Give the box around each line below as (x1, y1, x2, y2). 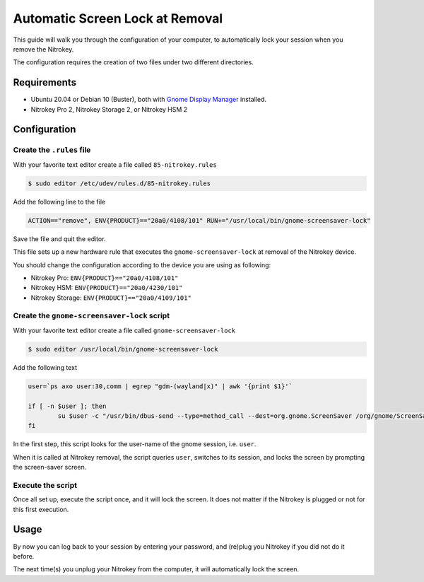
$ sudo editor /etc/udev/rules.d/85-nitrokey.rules (28, 179, 211, 187)
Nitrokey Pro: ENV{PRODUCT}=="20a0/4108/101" (30, 273, 179, 282)
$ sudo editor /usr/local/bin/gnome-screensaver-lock (28, 345, 218, 353)
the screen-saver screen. (13, 463, 87, 472)
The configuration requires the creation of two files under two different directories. (13, 58, 254, 66)
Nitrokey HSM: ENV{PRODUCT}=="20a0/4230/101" (30, 284, 183, 292)
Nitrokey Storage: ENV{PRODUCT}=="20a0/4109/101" (30, 293, 192, 302)
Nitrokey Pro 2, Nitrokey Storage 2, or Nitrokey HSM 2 (30, 105, 188, 113)
